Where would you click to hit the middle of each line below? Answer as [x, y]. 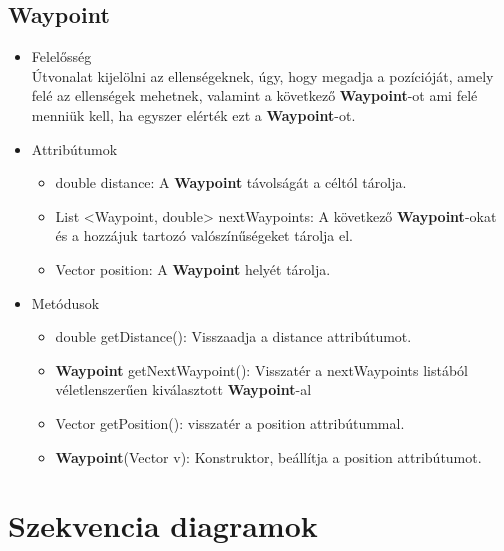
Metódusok [65, 302]
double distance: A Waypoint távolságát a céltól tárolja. [231, 182]
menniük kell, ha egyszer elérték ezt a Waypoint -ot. [193, 114]
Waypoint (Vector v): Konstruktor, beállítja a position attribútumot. [268, 456]
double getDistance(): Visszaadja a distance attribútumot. [233, 336]
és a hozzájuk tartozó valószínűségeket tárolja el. [204, 235]
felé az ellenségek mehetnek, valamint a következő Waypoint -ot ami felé [254, 95]
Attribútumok [74, 148]
